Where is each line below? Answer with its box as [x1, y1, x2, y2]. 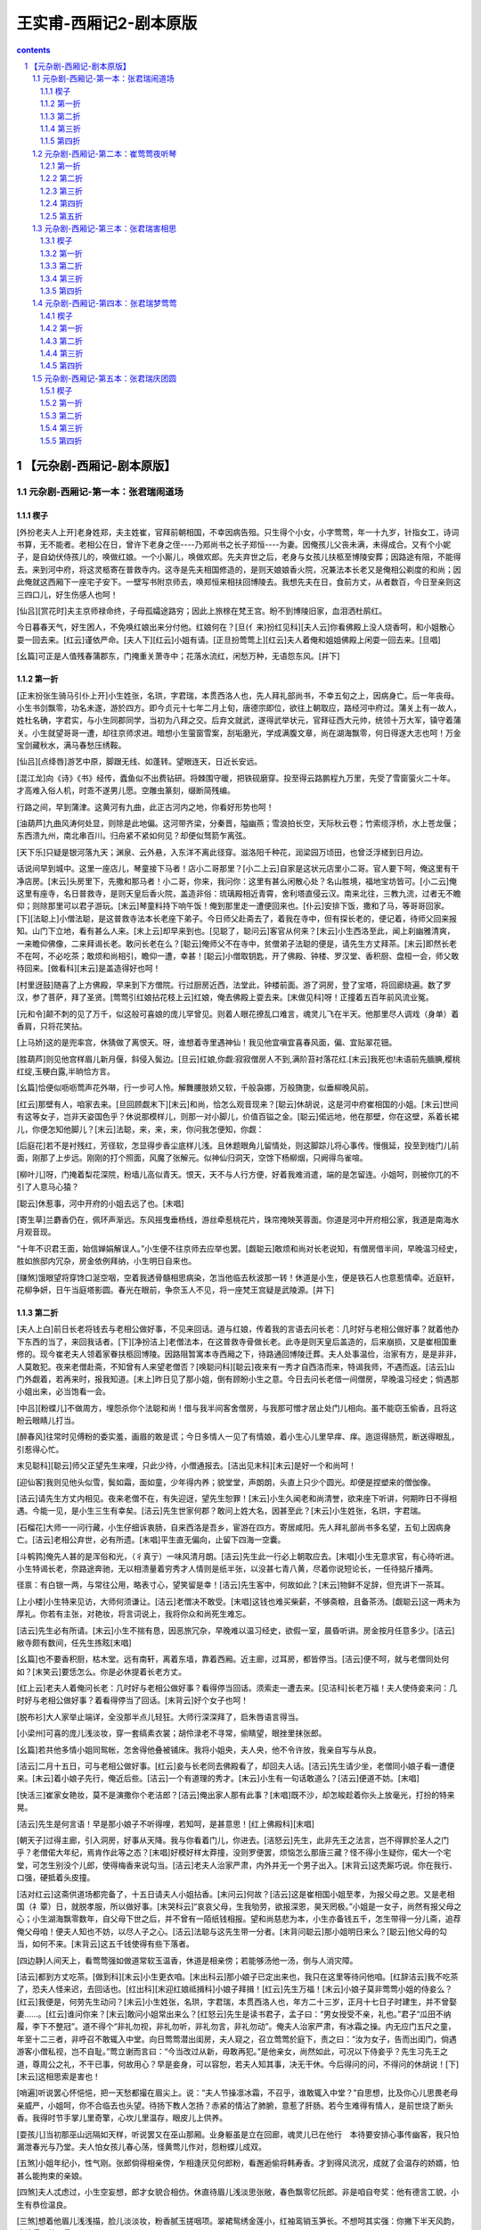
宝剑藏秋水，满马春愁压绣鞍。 [16, 740, 126, 751]
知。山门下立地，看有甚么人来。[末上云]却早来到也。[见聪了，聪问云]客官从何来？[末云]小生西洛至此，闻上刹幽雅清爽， [16, 926, 455, 937]
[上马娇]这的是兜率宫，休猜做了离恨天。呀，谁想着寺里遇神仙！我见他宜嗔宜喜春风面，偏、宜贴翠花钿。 [16, 1037, 397, 1048]
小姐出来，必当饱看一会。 [16, 1386, 110, 1397]
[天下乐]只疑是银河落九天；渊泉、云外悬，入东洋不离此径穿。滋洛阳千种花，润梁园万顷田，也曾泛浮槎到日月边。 [16, 847, 428, 857]
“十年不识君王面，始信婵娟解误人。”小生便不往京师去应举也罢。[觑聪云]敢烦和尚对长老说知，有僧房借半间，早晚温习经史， [16, 1243, 462, 1253]
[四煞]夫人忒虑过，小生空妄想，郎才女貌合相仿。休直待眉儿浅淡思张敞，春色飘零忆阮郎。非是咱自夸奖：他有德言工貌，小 [16, 2186, 460, 2198]
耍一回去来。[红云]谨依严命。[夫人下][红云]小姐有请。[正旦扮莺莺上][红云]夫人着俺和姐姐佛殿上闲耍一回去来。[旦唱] [16, 634, 441, 645]
